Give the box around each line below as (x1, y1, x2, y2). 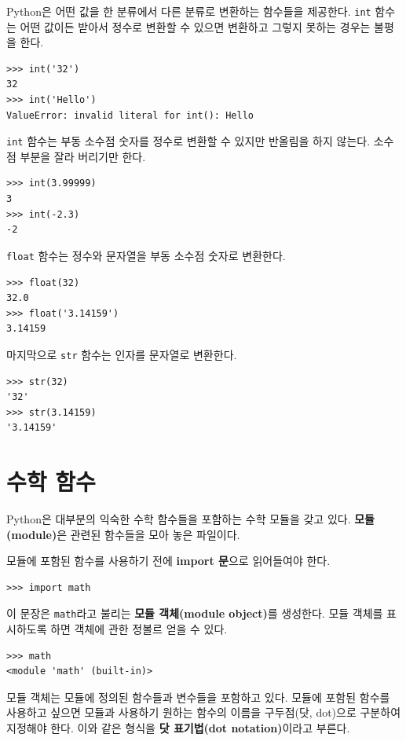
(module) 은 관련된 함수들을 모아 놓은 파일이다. (6, 526, 240, 542)
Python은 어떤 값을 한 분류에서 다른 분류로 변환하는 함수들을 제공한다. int (6, 3, 371, 19)
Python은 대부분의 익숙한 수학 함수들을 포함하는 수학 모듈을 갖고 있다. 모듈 (6, 511, 375, 527)
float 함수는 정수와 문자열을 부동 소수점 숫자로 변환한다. (6, 247, 286, 263)
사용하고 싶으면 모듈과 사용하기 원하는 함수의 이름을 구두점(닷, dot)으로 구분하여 (6, 704, 401, 721)
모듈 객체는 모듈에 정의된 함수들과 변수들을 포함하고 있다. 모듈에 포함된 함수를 (6, 688, 390, 705)
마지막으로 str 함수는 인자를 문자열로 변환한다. (6, 346, 237, 362)
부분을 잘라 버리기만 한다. (20, 148, 146, 164)
